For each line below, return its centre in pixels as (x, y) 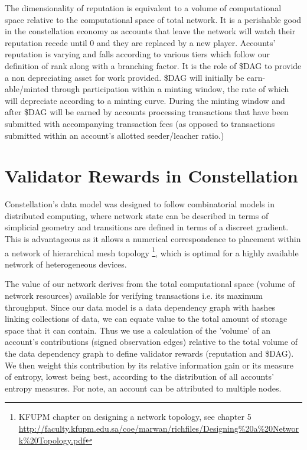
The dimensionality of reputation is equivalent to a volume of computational (143, 8)
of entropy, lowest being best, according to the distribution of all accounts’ (139, 376)
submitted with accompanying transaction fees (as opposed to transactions (140, 123)
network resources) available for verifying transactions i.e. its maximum (134, 296)
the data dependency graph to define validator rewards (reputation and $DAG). (149, 353)
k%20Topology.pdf (52, 440)
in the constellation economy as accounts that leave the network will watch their (150, 31)
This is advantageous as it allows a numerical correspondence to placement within (153, 239)
